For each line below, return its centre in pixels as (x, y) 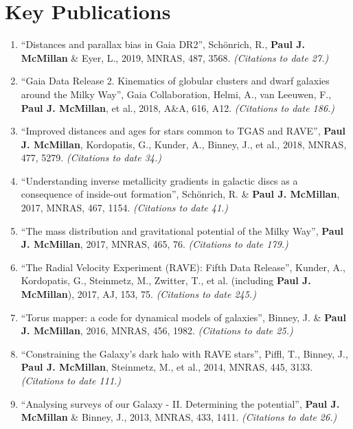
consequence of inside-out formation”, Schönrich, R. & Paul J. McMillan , (180, 194)
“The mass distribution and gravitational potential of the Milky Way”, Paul (182, 230)
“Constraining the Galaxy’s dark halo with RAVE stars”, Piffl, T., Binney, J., (184, 353)
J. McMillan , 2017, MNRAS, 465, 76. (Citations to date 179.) (155, 244)
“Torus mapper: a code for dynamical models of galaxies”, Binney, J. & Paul (183, 317)
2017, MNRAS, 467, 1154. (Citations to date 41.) (125, 208)
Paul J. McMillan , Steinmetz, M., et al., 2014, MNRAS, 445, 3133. (167, 367)
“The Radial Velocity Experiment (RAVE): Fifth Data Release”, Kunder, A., (183, 267)
